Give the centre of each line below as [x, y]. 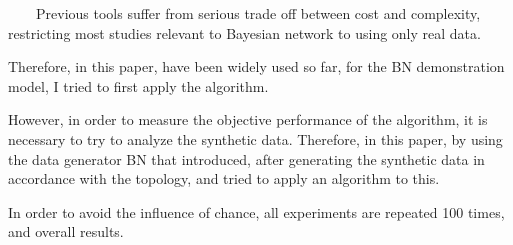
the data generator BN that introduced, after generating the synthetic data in [246, 158]
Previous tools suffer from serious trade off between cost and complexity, [258, 13]
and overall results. [66, 231]
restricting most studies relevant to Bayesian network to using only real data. [244, 32]
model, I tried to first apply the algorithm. [138, 85]
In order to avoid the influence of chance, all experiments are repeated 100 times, [256, 211]
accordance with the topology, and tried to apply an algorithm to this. [224, 178]
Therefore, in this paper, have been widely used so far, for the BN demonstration [256, 66]
